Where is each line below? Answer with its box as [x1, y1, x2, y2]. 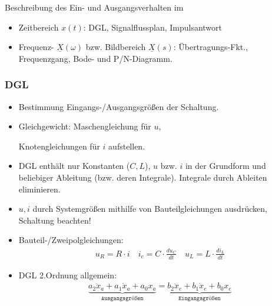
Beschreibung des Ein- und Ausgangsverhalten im [5, 1, 184, 13]
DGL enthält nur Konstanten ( [18, 159, 130, 172]
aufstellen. [108, 139, 145, 152]
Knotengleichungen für [18, 139, 100, 152]
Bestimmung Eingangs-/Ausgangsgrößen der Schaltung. [18, 100, 219, 112]
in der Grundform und [185, 159, 266, 172]
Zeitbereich [18, 21, 59, 33]
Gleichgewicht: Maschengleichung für [18, 120, 151, 132]
